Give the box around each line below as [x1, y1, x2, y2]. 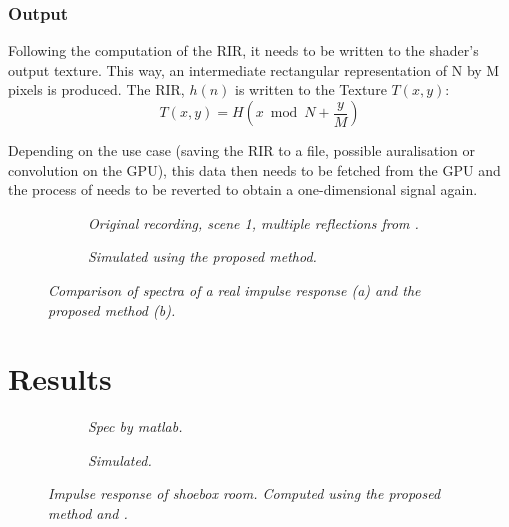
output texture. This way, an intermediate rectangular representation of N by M [8, 59, 500, 80]
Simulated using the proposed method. [88, 246, 317, 267]
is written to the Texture [235, 79, 387, 100]
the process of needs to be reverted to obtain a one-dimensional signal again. [8, 179, 478, 200]
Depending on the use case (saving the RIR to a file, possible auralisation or [8, 140, 475, 160]
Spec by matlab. [88, 416, 183, 437]
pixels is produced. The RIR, [8, 79, 185, 100]
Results [8, 358, 112, 399]
